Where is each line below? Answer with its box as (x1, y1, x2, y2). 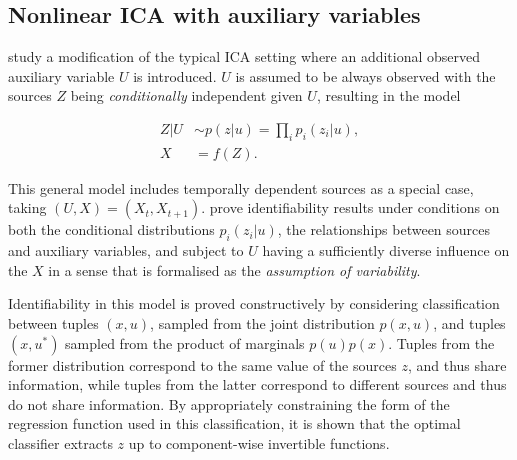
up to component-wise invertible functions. (128, 432, 390, 453)
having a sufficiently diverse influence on (262, 240, 510, 261)
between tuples (8, 313, 99, 334)
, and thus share (407, 354, 507, 375)
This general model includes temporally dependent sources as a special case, (8, 177, 474, 198)
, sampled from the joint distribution (150, 313, 375, 334)
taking (8, 197, 47, 218)
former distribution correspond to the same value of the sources (8, 354, 397, 375)
